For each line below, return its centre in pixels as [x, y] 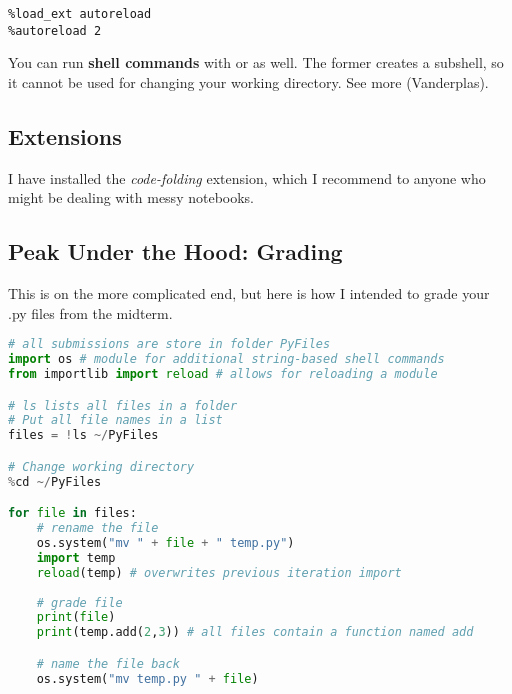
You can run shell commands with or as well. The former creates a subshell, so [256, 62]
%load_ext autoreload [80, 14]
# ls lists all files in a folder [123, 405]
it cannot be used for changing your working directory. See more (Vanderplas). [248, 81]
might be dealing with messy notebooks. [131, 197]
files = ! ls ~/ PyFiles [83, 435]
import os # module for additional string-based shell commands [226, 359]
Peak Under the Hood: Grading [175, 251]
